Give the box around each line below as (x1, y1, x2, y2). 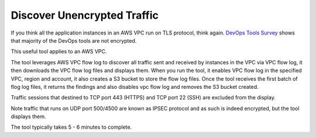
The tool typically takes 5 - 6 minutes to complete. (11, 123, 132, 131)
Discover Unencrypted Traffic (11, 9, 159, 22)
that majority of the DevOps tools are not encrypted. (11, 37, 137, 44)
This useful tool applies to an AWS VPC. (11, 48, 107, 55)
